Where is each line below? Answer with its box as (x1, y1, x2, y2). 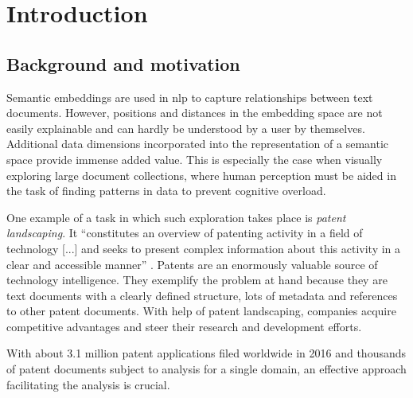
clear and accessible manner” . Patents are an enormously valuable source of (6, 256, 378, 272)
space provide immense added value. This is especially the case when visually (6, 150, 383, 167)
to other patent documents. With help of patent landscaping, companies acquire (6, 302, 396, 319)
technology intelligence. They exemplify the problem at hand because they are (6, 271, 388, 288)
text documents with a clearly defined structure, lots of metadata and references (6, 287, 398, 303)
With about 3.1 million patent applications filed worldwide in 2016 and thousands (6, 345, 407, 361)
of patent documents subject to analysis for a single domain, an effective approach (6, 361, 407, 377)
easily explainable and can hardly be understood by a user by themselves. (6, 119, 365, 136)
